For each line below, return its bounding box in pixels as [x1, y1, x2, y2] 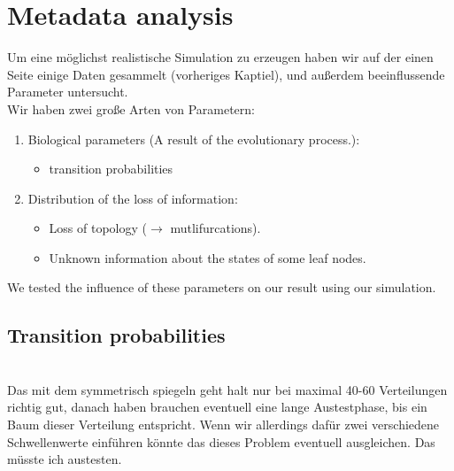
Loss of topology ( [49, 219, 147, 237]
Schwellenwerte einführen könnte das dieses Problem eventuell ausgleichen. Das [7, 432, 435, 451]
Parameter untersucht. [7, 82, 128, 101]
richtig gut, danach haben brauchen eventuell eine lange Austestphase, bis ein [7, 398, 427, 416]
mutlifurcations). [170, 219, 261, 237]
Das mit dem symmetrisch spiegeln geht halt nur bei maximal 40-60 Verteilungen [7, 380, 448, 398]
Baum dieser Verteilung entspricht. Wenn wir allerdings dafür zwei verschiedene [7, 415, 440, 434]
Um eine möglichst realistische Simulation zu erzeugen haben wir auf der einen [7, 48, 434, 66]
